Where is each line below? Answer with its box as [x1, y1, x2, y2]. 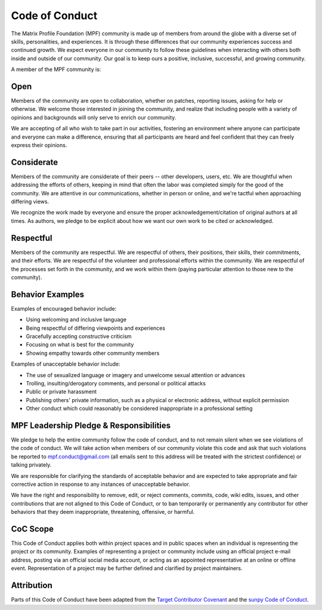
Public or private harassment [26, 388, 97, 396]
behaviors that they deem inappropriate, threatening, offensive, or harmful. [11, 508, 195, 516]
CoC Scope [11, 523, 54, 534]
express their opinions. [11, 141, 67, 149]
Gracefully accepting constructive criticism [26, 332, 132, 340]
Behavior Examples [11, 289, 85, 299]
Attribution [11, 580, 53, 591]
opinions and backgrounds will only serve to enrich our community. [11, 114, 177, 121]
